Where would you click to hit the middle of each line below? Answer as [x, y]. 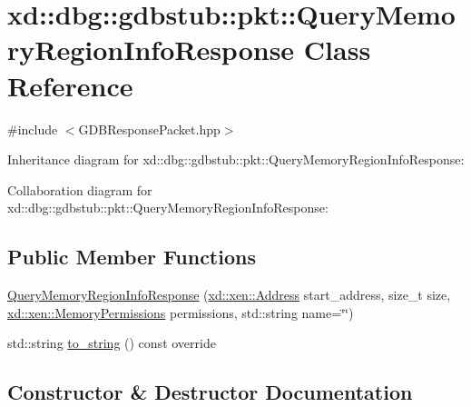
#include [33, 129]
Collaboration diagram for [80, 189]
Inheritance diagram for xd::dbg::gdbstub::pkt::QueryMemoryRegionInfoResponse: [236, 159]
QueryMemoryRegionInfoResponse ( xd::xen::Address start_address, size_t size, [229, 295]
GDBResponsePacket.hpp [149, 129]
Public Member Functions [132, 257]
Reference [70, 85]
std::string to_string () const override [112, 343]
